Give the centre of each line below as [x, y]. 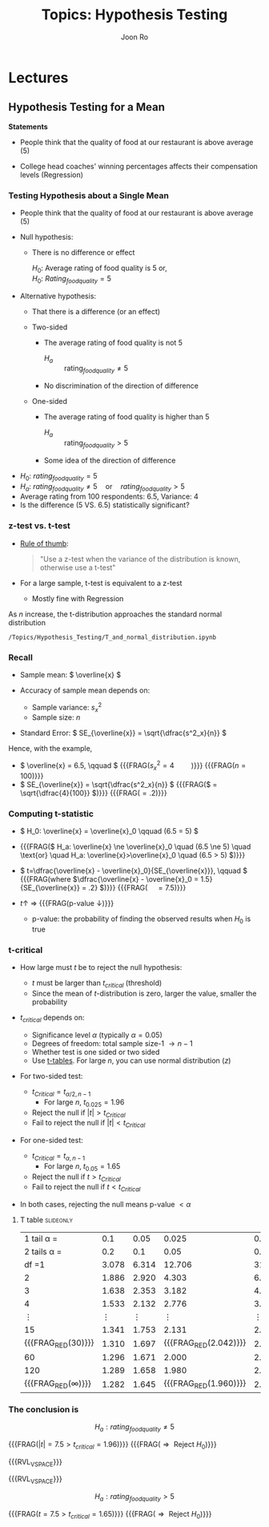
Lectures [38, 77]
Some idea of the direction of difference [110, 460]
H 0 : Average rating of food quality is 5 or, [100, 269]
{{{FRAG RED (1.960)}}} [205, 1384]
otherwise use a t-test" [78, 568]
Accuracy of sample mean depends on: [85, 690]
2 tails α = [43, 1252]
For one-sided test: [52, 1141]
